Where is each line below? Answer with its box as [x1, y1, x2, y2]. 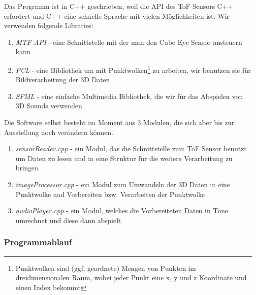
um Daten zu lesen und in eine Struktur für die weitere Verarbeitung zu [15, 153, 233, 163]
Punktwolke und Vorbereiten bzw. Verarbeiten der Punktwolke [15, 189, 205, 199]
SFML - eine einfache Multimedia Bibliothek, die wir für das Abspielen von [15, 91, 243, 101]
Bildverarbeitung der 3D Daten [15, 74, 110, 85]
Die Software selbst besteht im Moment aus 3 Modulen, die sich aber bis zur [4, 117, 235, 127]
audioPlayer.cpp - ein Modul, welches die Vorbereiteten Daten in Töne [15, 205, 228, 216]
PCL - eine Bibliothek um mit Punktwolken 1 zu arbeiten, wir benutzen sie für [15, 63, 251, 75]
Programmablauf [4, 236, 72, 248]
